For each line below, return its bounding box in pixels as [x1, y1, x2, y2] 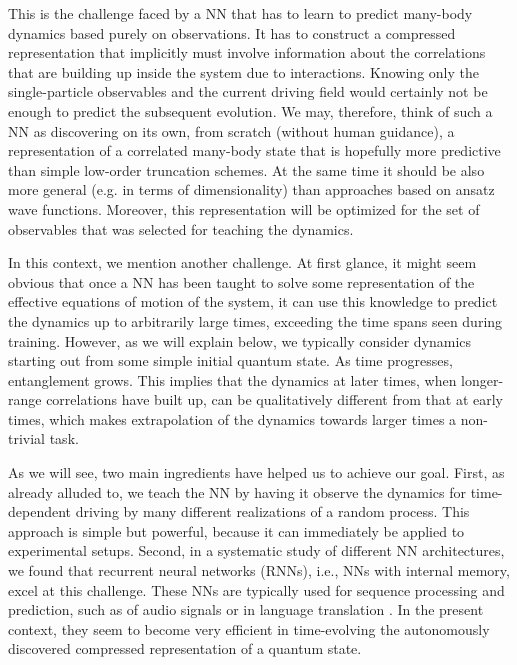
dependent [8, 501, 72, 522]
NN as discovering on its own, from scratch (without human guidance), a [8, 120, 455, 141]
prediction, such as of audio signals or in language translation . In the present [8, 599, 484, 620]
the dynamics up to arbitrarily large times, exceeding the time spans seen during [8, 310, 503, 331]
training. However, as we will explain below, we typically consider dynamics [8, 330, 472, 351]
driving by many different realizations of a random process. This [75, 501, 470, 522]
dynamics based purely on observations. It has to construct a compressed [8, 22, 456, 43]
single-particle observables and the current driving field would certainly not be [8, 81, 488, 102]
